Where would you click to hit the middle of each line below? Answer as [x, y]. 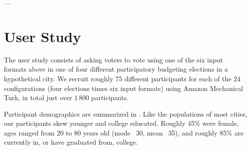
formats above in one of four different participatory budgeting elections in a [116, 69]
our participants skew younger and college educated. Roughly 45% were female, [121, 123]
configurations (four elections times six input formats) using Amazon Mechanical [124, 88]
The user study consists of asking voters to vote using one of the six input [114, 59]
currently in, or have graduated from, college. [71, 142]
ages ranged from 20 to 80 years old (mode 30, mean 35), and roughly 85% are [124, 132]
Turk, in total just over [38, 97]
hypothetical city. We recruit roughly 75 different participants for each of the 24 [122, 78]
